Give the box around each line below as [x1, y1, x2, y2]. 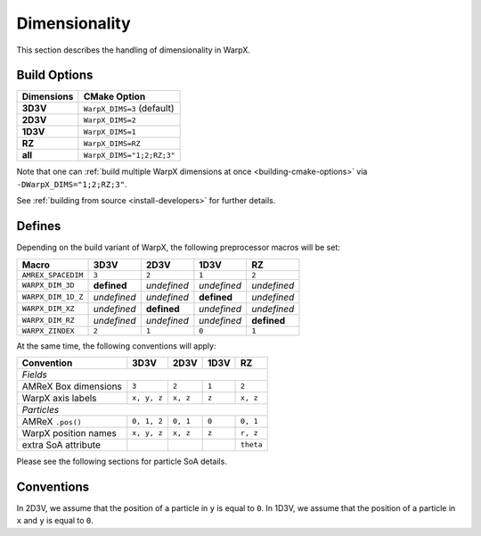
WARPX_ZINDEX [21, 326, 75, 335]
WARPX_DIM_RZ [21, 316, 75, 326]
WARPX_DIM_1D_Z [21, 293, 84, 302]
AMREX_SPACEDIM [21, 270, 84, 280]
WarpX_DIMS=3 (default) [83, 103, 175, 115]
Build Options [16, 68, 94, 83]
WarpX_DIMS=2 [83, 115, 137, 125]
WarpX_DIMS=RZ [83, 138, 141, 148]
